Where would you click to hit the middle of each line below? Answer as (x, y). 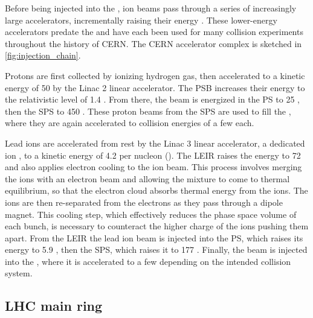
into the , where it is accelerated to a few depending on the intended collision (148, 261)
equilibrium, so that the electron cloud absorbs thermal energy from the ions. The (156, 190)
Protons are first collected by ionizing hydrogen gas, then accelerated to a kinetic (155, 75)
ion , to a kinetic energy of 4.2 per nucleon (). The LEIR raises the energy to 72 (153, 155)
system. (19, 273)
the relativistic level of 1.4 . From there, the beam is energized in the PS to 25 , (152, 99)
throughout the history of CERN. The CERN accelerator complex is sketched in (153, 43)
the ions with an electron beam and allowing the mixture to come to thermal (147, 178)
